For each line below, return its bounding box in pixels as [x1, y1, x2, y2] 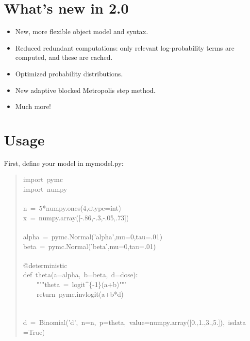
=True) [23, 326, 45, 337]
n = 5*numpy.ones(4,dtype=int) [23, 203, 121, 213]
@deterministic [23, 260, 67, 270]
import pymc [23, 174, 63, 184]
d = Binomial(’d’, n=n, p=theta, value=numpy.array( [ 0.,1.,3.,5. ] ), [23, 317, 225, 327]
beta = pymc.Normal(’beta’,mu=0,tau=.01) [23, 241, 156, 251]
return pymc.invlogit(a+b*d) [36, 288, 124, 299]
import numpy [23, 184, 67, 194]
